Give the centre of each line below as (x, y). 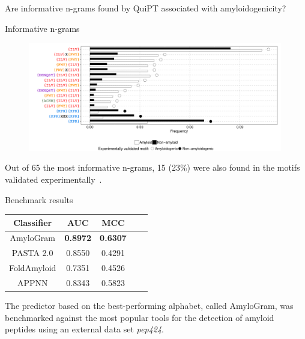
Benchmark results (39, 199)
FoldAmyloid (33, 268)
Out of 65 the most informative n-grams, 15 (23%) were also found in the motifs (152, 167)
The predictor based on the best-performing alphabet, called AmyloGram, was (149, 306)
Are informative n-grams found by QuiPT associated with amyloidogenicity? (146, 8)
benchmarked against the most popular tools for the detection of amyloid (140, 317)
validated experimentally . (53, 179)
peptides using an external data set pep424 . (85, 329)
